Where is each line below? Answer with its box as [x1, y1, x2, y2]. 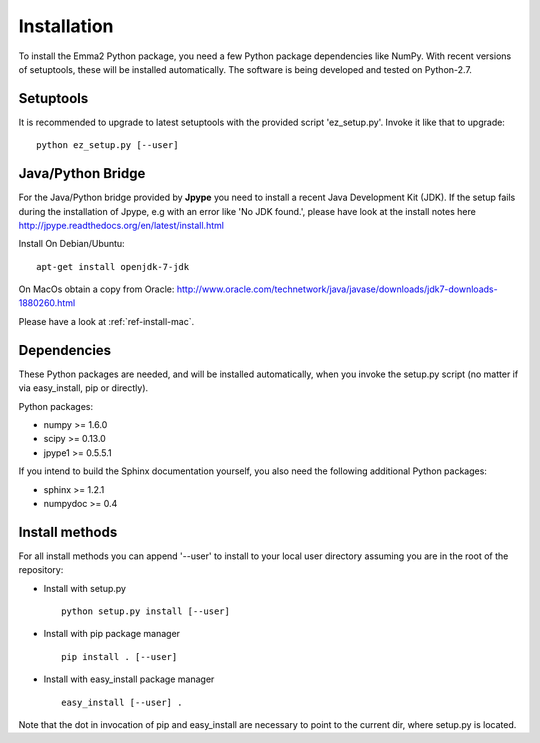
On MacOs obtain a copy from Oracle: [18, 283, 175, 295]
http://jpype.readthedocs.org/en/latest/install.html [18, 219, 225, 231]
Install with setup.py [43, 582, 127, 594]
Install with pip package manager [43, 628, 180, 640]
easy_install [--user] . [61, 696, 183, 708]
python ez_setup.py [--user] [36, 140, 179, 151]
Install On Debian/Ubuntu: [18, 238, 125, 250]
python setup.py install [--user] [61, 605, 230, 617]
